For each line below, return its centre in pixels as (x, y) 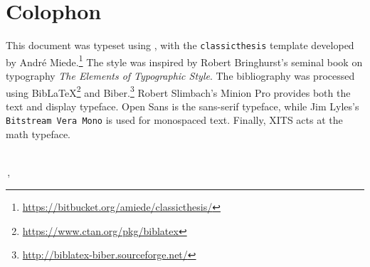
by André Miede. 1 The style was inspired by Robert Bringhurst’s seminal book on (184, 61)
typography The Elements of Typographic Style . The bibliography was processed (180, 76)
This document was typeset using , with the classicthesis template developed (180, 45)
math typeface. (38, 134)
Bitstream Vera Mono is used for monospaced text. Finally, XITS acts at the (174, 120)
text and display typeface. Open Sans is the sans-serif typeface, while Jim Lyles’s (183, 106)
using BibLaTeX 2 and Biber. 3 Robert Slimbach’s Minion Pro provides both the (178, 91)
